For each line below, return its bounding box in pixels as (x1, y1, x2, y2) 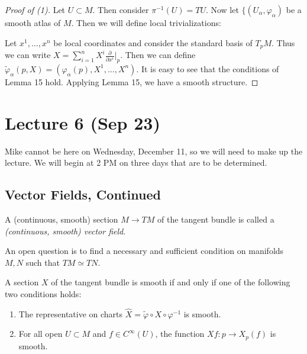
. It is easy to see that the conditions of (136, 62, 279, 75)
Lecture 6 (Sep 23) (5, 110, 160, 134)
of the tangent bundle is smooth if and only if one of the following (51, 276, 290, 288)
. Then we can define (120, 49, 196, 61)
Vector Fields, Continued (5, 185, 161, 204)
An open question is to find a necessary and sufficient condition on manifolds (5, 244, 284, 257)
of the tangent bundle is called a (157, 213, 274, 225)
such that (25, 256, 60, 268)
